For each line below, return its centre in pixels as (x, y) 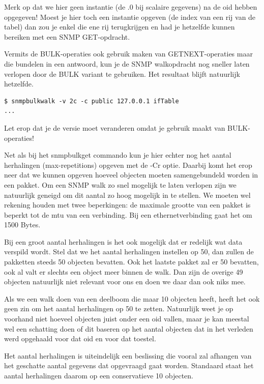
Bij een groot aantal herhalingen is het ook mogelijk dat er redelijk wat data (123, 241)
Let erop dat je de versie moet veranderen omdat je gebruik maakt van (115, 127)
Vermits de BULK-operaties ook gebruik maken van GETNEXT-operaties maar (128, 54)
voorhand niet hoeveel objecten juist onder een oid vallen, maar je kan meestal (127, 319)
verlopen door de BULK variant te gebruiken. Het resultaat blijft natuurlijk (122, 73)
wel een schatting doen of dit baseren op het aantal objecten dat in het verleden (129, 328)
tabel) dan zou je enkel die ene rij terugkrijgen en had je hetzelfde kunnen (120, 27)
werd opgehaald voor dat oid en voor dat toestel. (80, 338)
